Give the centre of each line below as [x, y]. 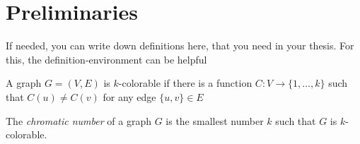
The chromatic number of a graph [79, 120]
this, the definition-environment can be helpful [106, 59]
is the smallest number [215, 120]
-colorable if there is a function [185, 83]
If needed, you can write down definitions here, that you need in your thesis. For [180, 46]
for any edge [129, 96]
